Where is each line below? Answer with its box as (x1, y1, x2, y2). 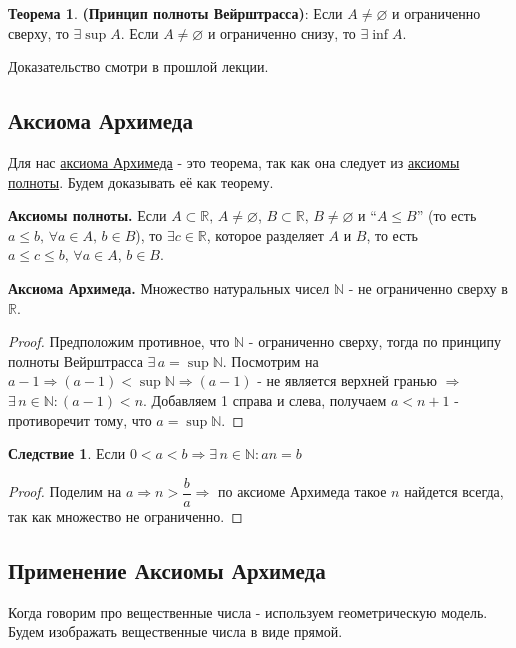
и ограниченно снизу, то (207, 22, 356, 43)
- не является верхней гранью (257, 370, 437, 391)
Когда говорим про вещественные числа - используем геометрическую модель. (8, 601, 488, 622)
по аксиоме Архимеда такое (217, 481, 387, 502)
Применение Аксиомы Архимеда (8, 554, 326, 585)
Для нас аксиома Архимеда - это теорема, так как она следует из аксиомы (8, 151, 460, 172)
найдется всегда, (404, 481, 504, 502)
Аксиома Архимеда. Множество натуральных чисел (8, 277, 330, 298)
